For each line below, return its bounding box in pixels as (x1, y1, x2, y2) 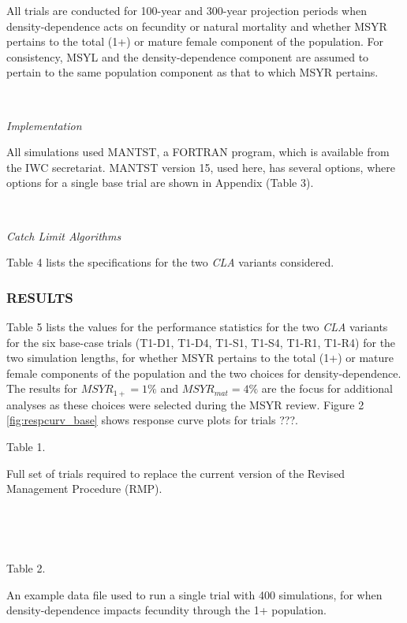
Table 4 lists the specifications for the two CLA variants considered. (6, 254, 334, 270)
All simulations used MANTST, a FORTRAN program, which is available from (6, 144, 390, 160)
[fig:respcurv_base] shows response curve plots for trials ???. (6, 412, 298, 428)
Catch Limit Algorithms (6, 227, 121, 244)
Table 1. (6, 438, 46, 454)
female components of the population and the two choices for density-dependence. (6, 364, 401, 381)
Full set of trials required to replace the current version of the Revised (6, 464, 345, 481)
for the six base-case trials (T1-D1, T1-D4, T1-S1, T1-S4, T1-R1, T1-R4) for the (6, 334, 396, 350)
